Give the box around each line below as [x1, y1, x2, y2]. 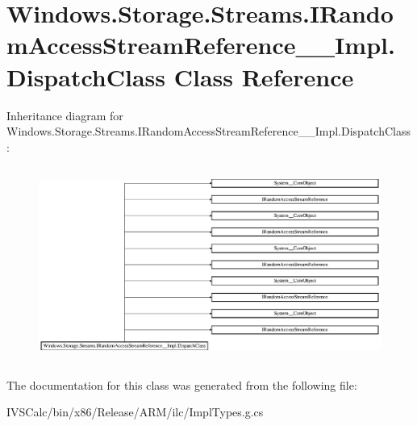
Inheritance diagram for [6, 106, 123, 123]
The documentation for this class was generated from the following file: [6, 376, 357, 393]
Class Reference [173, 60, 354, 93]
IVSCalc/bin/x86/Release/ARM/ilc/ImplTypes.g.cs [6, 403, 264, 420]
